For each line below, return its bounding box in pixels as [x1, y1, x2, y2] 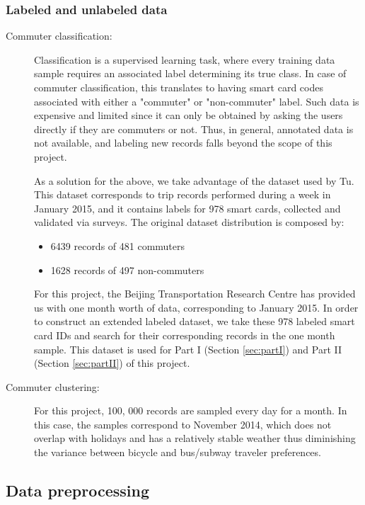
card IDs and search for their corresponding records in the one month [34, 327, 335, 342]
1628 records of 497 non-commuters [50, 262, 204, 277]
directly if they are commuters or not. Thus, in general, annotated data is [34, 121, 354, 136]
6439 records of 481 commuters [50, 238, 185, 253]
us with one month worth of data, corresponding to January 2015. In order [34, 300, 359, 314]
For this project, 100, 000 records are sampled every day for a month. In [34, 403, 347, 418]
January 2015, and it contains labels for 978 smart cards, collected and [34, 200, 341, 215]
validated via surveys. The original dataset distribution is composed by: [34, 215, 344, 229]
